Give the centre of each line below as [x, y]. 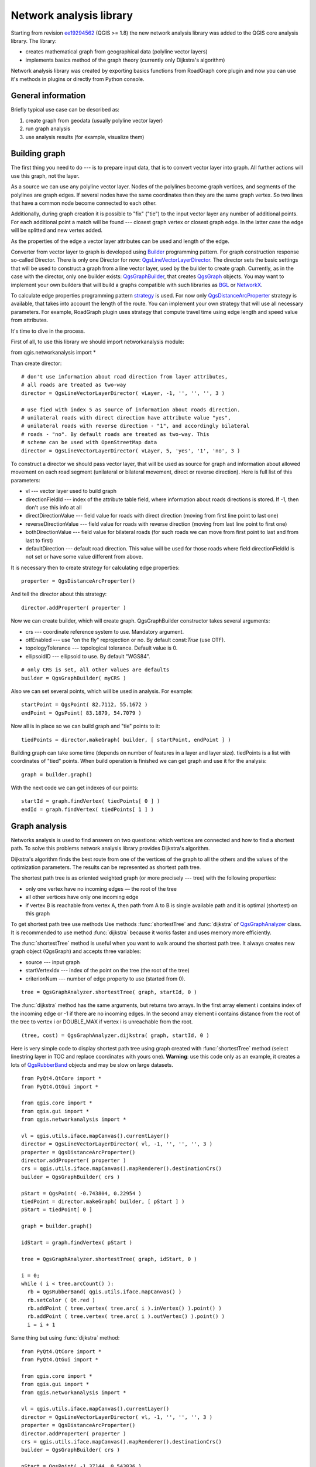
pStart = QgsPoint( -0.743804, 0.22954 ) [81, 1193]
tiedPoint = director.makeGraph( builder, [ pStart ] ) [103, 1202]
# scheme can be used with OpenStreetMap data [89, 442]
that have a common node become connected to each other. [84, 203]
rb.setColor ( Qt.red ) [61, 1300]
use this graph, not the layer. [45, 175]
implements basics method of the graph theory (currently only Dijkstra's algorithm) [125, 60]
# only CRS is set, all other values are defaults [95, 670]
